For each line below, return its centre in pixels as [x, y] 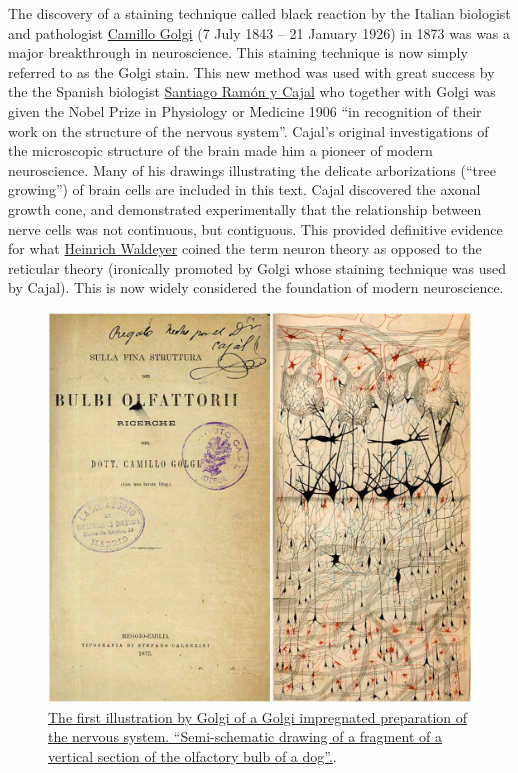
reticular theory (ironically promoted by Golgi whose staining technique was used [257, 267]
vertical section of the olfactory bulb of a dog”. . [192, 755]
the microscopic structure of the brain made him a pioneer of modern [220, 150]
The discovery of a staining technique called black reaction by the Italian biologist [259, 13]
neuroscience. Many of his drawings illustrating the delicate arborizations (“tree [252, 169]
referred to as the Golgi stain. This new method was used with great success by [251, 71]
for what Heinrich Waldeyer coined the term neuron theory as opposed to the [245, 248]
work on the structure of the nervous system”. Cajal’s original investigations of [248, 130]
